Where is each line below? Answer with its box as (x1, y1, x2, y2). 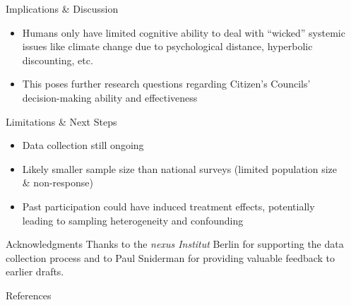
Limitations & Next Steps (6, 114, 117, 128)
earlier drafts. (6, 264, 64, 279)
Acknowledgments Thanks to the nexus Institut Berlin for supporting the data (6, 237, 344, 251)
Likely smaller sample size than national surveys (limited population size (22, 161, 338, 176)
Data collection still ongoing (22, 138, 144, 152)
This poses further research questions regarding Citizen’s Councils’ (22, 76, 311, 91)
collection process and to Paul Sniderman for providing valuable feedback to (6, 250, 335, 265)
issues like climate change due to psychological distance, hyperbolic (22, 39, 313, 54)
